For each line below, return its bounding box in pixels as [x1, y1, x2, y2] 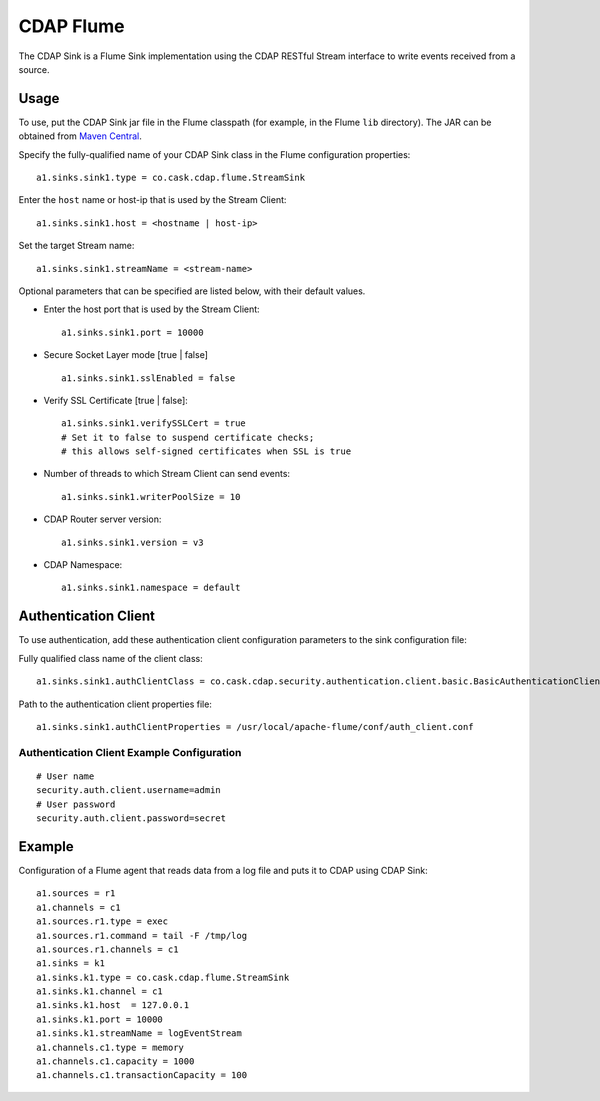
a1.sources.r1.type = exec [36, 916, 169, 927]
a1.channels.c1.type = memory [36, 1041, 185, 1053]
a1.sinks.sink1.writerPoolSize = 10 [61, 491, 241, 502]
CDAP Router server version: [43, 513, 162, 525]
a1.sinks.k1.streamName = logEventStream [36, 1028, 242, 1039]
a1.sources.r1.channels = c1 [36, 943, 179, 955]
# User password [36, 798, 116, 810]
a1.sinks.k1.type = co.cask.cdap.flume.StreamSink [36, 971, 290, 983]
